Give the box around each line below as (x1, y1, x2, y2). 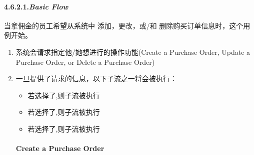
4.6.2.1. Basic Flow (4, 1, 68, 11)
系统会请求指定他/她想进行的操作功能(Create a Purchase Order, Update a (15, 46, 250, 57)
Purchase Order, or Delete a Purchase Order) (15, 56, 155, 67)
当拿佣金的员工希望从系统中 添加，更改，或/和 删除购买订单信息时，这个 (4, 20, 243, 30)
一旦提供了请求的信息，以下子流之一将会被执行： (15, 73, 177, 84)
